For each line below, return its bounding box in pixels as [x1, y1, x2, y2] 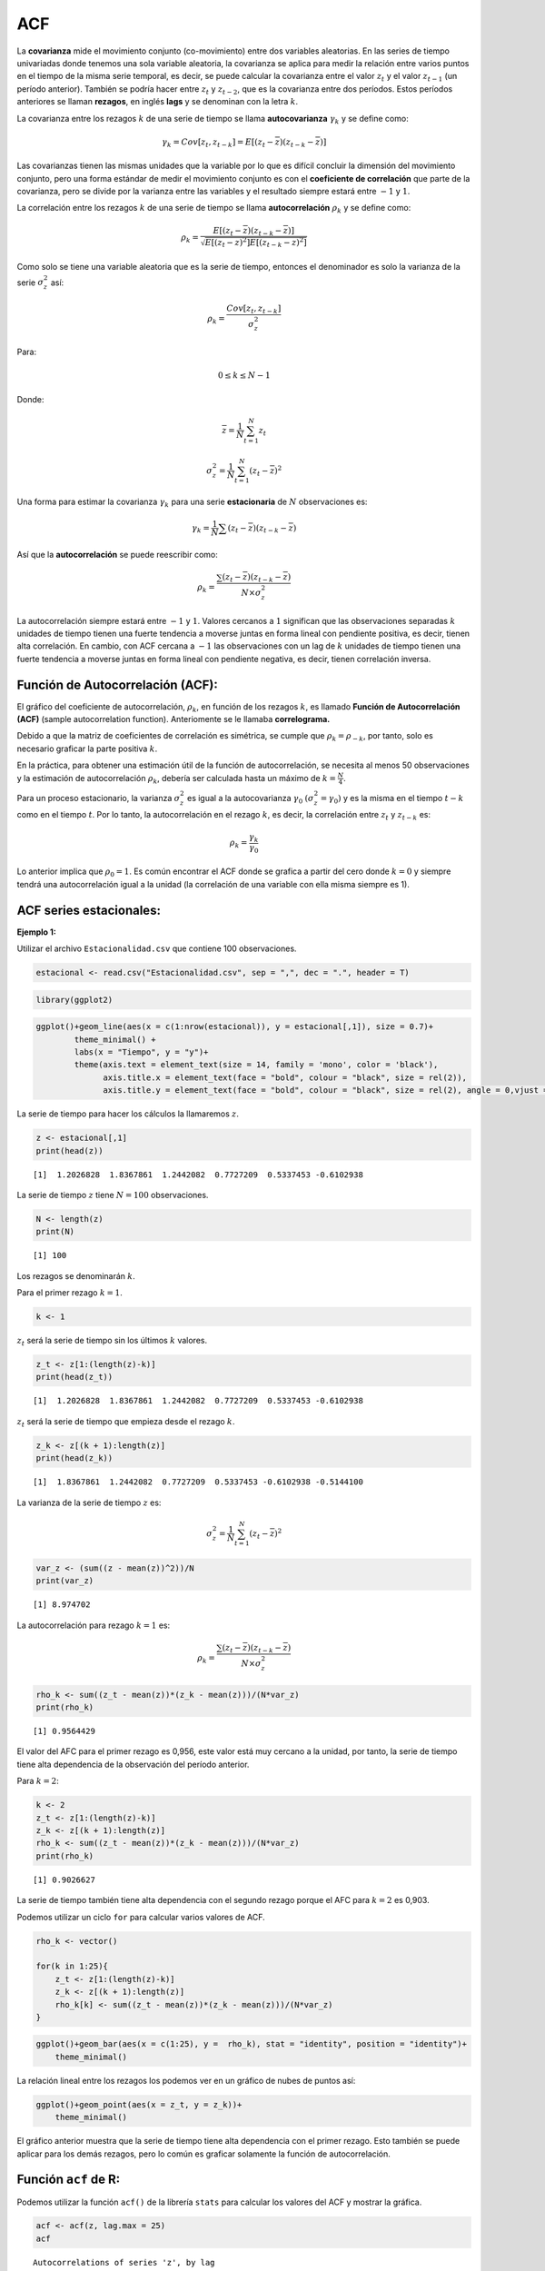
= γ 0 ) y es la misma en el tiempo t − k [320, 793, 464, 806]
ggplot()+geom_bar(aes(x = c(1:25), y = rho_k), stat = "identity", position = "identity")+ [35, 2039, 468, 2049]
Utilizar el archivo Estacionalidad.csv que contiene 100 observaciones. [16, 943, 297, 954]
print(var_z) [35, 1576, 94, 1586]
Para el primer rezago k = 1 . [16, 1287, 123, 1298]
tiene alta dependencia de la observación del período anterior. [16, 1759, 250, 1770]
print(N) [35, 1226, 75, 1237]
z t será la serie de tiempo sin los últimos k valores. [16, 1335, 208, 1348]
